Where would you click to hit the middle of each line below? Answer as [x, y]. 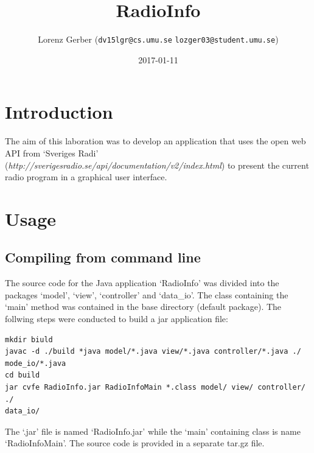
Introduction [59, 112]
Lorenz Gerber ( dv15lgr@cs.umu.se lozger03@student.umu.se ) [158, 39]
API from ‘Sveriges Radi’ [52, 153]
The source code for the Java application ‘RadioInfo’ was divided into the [142, 283]
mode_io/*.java [36, 363]
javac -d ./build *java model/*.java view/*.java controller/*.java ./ [153, 352]
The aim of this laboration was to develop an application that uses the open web [155, 141]
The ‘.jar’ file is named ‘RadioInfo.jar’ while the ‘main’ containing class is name [153, 431]
